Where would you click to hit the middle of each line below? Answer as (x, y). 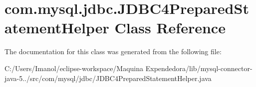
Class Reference (170, 28)
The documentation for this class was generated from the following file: (113, 51)
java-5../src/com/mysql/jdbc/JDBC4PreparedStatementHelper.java (108, 78)
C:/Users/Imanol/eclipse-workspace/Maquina (74, 68)
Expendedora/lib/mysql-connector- (199, 68)
